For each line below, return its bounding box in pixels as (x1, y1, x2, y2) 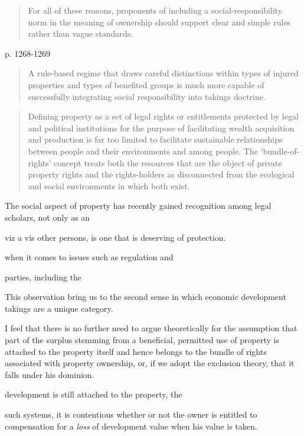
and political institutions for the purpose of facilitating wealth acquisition (28, 121, 295, 134)
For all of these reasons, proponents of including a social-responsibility (28, 4, 283, 16)
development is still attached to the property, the (5, 388, 182, 401)
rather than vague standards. (28, 27, 133, 40)
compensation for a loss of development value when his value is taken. (5, 419, 257, 432)
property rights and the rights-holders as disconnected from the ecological (28, 168, 295, 180)
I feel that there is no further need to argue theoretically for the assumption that (5, 322, 298, 334)
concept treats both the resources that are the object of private (54, 156, 282, 169)
